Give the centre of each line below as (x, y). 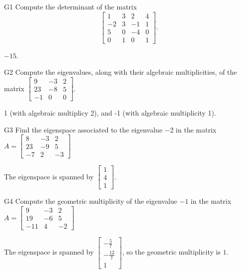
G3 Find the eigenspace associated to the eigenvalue (83, 129)
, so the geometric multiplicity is (171, 252)
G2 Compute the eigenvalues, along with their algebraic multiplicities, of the (120, 72)
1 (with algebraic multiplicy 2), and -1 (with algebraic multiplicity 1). (110, 113)
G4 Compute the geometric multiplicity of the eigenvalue (91, 201)
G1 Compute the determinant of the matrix (71, 6)
